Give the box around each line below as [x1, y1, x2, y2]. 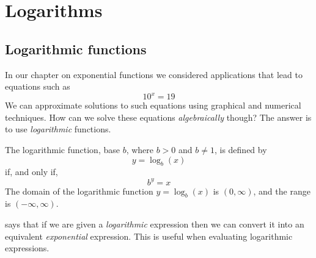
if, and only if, [5, 165, 58, 178]
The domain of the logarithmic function [5, 184, 153, 197]
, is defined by [214, 143, 267, 156]
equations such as [5, 80, 70, 93]
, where [126, 143, 154, 156]
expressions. [5, 242, 50, 254]
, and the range [253, 184, 310, 197]
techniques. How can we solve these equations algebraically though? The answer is [5, 110, 312, 123]
